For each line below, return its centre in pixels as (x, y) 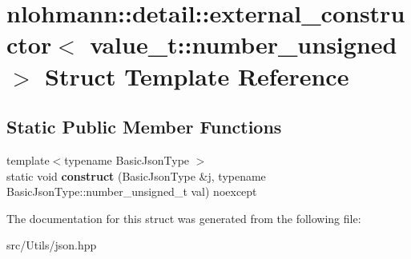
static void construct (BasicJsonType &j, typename (136, 175)
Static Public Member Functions (144, 127)
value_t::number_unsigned (244, 44)
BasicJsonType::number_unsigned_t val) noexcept (132, 191)
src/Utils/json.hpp (52, 245)
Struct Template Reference (197, 76)
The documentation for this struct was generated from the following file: (184, 218)
